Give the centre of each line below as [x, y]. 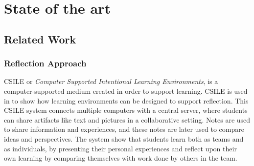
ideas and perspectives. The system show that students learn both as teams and [124, 138]
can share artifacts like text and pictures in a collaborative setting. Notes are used [127, 119]
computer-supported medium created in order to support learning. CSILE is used [126, 91]
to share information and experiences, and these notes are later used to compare [124, 129]
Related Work [40, 39]
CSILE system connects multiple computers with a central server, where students [126, 110]
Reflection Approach [45, 63]
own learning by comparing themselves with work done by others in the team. [121, 158]
